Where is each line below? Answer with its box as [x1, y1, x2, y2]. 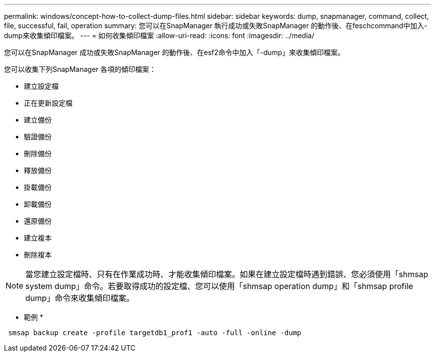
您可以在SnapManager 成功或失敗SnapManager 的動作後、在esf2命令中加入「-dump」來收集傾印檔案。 [4, 48, 345, 57]
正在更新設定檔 [24, 99, 72, 107]
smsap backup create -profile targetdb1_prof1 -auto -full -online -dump [8, 329, 301, 337]
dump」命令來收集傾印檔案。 [25, 293, 135, 303]
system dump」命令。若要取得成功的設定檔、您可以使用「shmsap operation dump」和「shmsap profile [25, 281, 413, 291]
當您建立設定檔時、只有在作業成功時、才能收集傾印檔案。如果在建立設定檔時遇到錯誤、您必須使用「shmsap [25, 269, 429, 279]
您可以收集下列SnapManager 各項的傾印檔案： [4, 65, 156, 73]
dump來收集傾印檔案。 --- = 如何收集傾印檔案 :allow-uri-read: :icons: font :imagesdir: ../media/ [4, 31, 314, 40]
